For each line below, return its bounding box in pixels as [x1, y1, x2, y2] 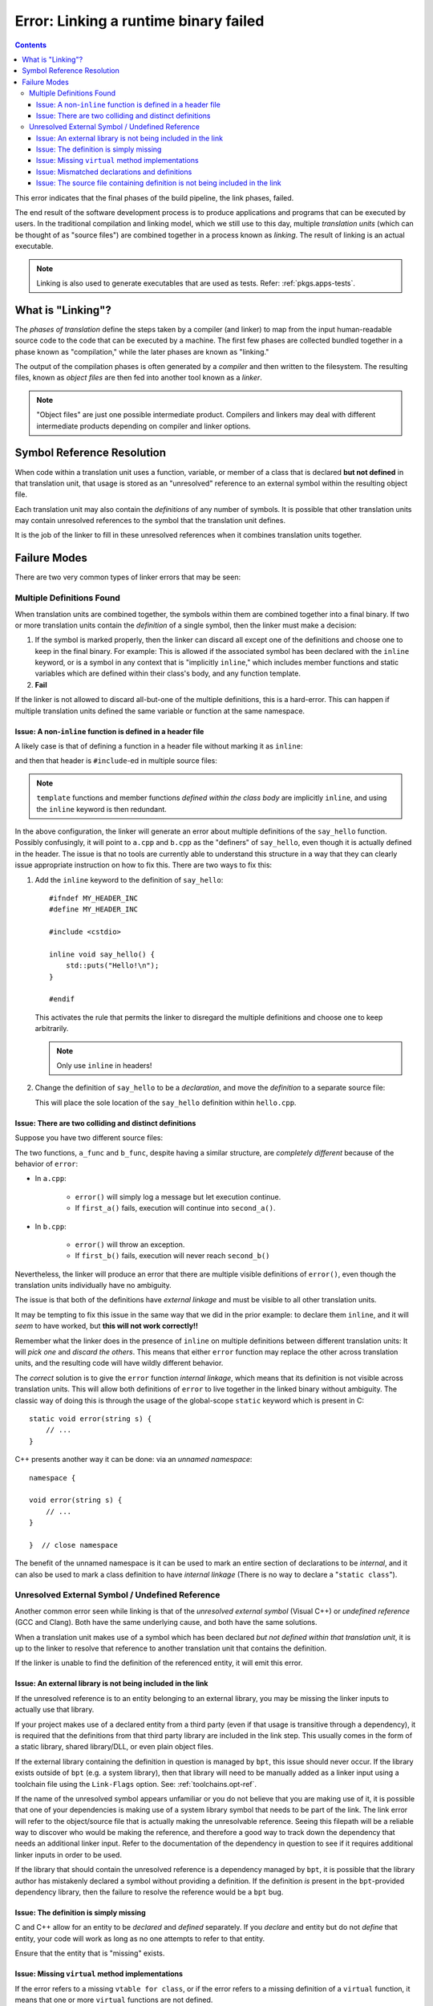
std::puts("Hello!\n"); [65, 961, 160, 970]
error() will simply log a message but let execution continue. [75, 1192, 281, 1201]
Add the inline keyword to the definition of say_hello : [34, 875, 224, 884]
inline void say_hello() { [49, 949, 156, 959]
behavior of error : [14, 1159, 79, 1168]
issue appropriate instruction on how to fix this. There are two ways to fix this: [14, 860, 273, 870]
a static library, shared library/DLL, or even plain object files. [14, 1742, 214, 1752]
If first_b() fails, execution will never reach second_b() [75, 1251, 270, 1261]
